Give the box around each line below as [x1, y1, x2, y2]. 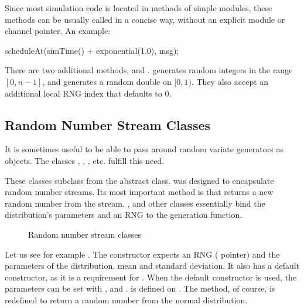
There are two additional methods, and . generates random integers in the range [5, 64, 293, 76]
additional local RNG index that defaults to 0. [5, 87, 172, 99]
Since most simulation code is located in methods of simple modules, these [5, 2, 272, 13]
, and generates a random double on [42, 75, 172, 87]
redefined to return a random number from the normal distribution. [5, 293, 248, 306]
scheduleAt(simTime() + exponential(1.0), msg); [5, 44, 179, 56]
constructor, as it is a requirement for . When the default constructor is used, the [5, 271, 297, 283]
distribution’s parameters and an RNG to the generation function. [5, 208, 242, 221]
